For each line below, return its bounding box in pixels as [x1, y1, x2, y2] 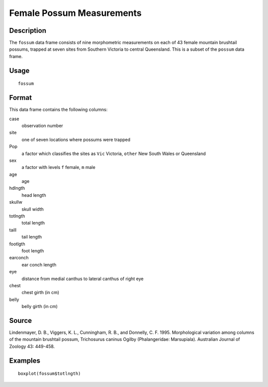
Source [9, 316, 32, 325]
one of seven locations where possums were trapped [21, 137, 131, 143]
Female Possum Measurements [9, 7, 142, 18]
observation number [21, 122, 64, 129]
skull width [21, 206, 44, 212]
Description [9, 26, 47, 35]
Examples [9, 356, 41, 365]
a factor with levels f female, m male [21, 164, 96, 170]
